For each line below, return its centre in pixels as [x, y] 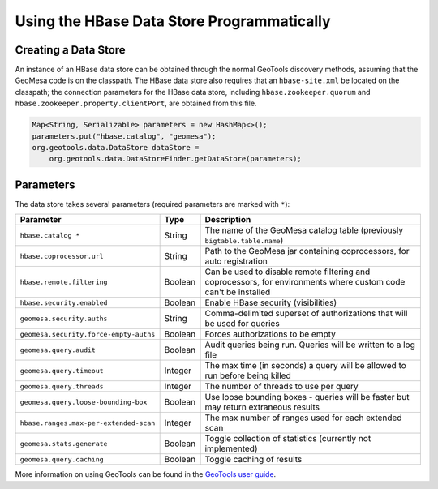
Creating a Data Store [70, 50]
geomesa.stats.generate [64, 443]
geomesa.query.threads [62, 386]
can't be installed [238, 292]
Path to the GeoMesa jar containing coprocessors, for [307, 251]
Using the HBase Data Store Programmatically [173, 21]
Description [228, 220]
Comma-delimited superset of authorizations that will [306, 314]
